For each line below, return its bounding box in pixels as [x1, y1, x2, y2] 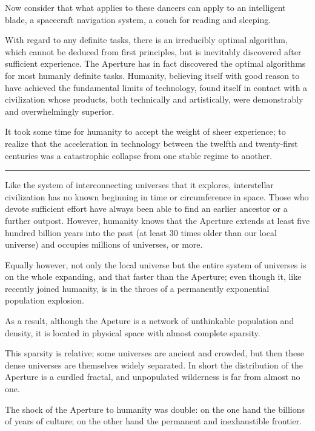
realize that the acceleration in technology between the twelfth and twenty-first [5, 137, 298, 149]
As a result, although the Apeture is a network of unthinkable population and [5, 314, 294, 327]
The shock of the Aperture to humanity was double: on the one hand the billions [5, 402, 305, 415]
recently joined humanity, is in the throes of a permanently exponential [5, 282, 270, 294]
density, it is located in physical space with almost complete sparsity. [5, 326, 260, 339]
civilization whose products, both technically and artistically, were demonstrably [5, 93, 303, 106]
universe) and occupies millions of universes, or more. [5, 238, 203, 251]
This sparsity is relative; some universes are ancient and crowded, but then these [5, 347, 304, 359]
